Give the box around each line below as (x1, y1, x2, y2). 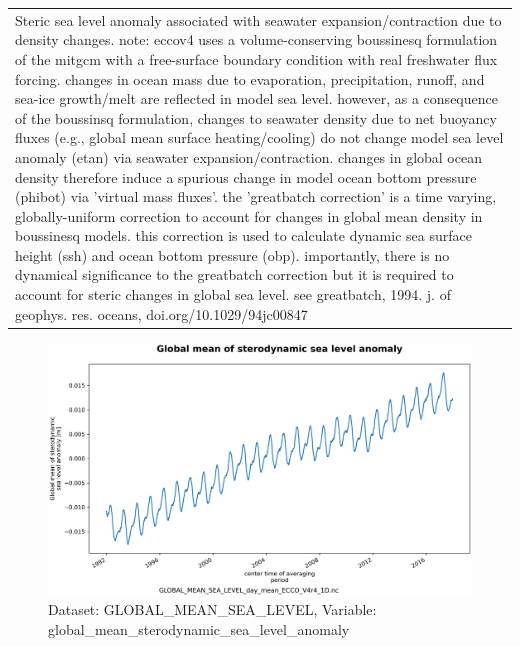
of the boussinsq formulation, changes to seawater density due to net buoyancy (15, 107, 497, 128)
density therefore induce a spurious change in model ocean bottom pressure (15, 166, 477, 187)
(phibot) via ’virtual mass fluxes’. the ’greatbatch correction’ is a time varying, (15, 186, 497, 207)
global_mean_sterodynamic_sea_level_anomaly (48, 618, 350, 639)
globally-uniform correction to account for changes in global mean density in (15, 205, 483, 226)
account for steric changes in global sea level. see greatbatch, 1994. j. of (15, 284, 451, 305)
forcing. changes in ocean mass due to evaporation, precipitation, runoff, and (15, 68, 485, 89)
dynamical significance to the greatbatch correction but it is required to (15, 264, 454, 285)
